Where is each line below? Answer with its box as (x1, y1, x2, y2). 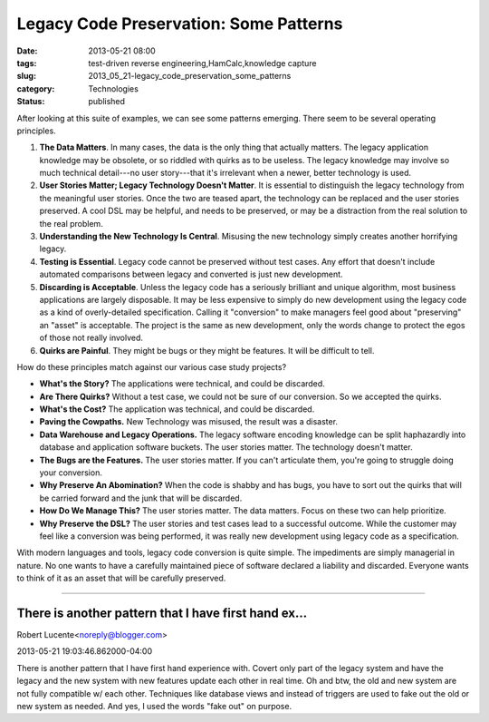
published (88, 96, 126, 107)
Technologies (88, 83, 139, 94)
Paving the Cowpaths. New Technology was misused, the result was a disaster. (39, 416, 339, 427)
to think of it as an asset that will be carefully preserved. (16, 572, 226, 584)
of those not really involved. (39, 332, 144, 344)
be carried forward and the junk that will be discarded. (39, 493, 243, 503)
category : (16, 83, 55, 94)
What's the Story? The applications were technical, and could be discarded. (39, 378, 325, 389)
